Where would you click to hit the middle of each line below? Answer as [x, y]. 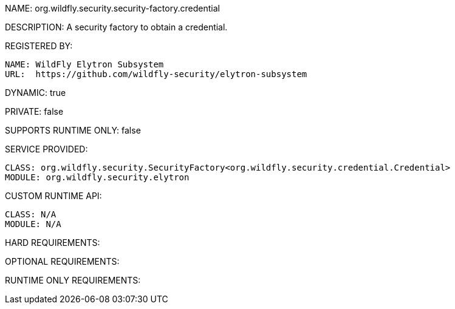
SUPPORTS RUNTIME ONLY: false [73, 130]
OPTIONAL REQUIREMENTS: [62, 261]
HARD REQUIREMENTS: [53, 243]
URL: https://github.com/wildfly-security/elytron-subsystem [156, 74]
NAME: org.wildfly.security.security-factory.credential [112, 8]
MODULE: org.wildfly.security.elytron [97, 177]
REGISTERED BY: [39, 46]
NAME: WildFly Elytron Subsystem [84, 64]
